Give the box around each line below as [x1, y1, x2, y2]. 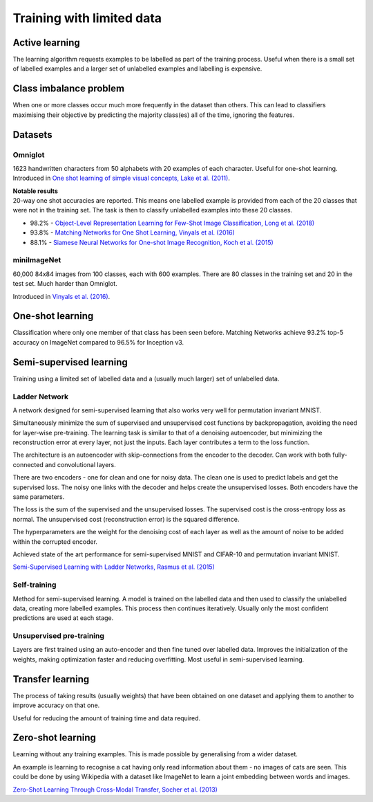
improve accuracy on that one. [12, 701, 100, 709]
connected [12, 460, 44, 468]
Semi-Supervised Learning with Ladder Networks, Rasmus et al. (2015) [12, 563, 216, 571]
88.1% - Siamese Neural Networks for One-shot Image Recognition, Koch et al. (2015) [30, 238, 274, 246]
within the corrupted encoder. [12, 537, 98, 546]
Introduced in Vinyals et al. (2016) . [12, 292, 111, 300]
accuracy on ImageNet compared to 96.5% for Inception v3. [12, 338, 184, 346]
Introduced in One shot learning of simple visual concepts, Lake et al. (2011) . [12, 174, 231, 183]
